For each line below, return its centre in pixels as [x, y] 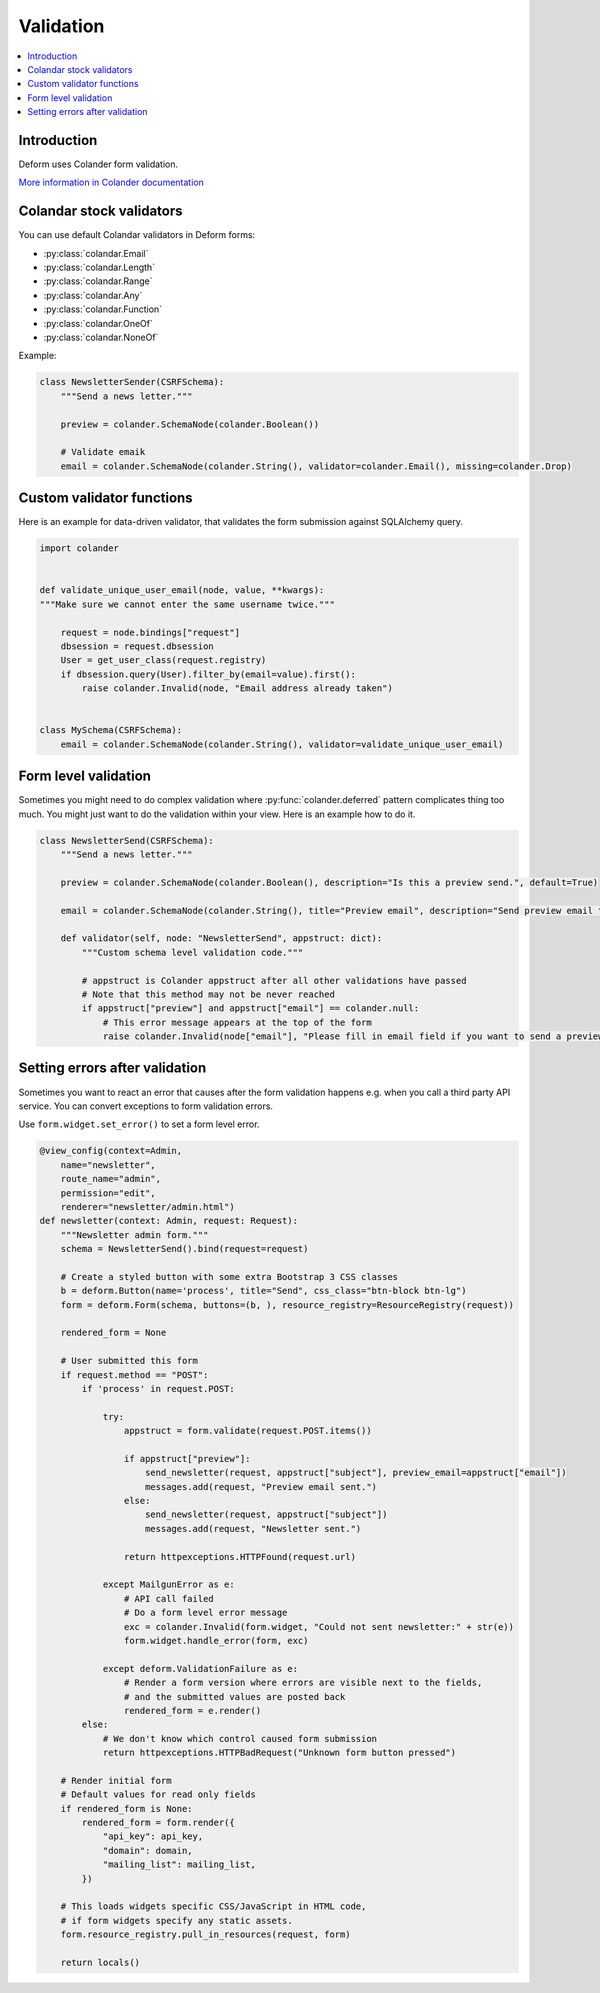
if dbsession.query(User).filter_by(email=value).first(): [208, 674]
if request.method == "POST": [134, 1374]
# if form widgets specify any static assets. [177, 1920]
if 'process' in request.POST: [158, 1388]
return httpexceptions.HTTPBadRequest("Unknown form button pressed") [279, 1753]
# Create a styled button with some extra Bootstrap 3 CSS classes [229, 1276]
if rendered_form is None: [127, 1808]
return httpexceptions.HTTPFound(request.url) [240, 1556]
